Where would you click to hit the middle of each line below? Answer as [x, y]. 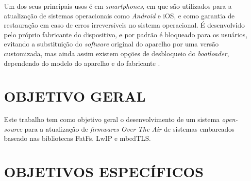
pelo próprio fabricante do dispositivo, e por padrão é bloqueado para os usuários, [126, 34]
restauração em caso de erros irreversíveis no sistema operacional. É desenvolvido [125, 25]
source [13, 128]
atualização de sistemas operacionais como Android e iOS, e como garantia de [119, 15]
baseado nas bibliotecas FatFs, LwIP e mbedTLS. [77, 138]
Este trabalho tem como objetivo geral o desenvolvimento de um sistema [112, 119]
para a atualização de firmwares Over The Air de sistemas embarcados [129, 128]
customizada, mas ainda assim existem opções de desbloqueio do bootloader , [117, 53]
